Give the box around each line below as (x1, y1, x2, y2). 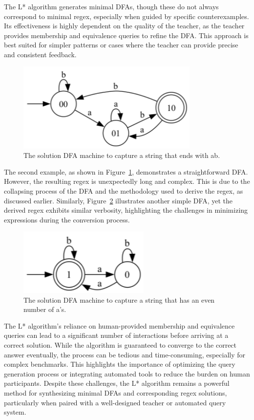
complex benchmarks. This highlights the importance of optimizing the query (4, 359, 235, 369)
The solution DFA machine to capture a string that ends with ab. (23, 150, 220, 160)
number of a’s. (23, 304, 66, 314)
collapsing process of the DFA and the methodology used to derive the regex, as (4, 186, 243, 196)
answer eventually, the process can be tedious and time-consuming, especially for (4, 349, 246, 359)
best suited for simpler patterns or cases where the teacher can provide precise (4, 40, 238, 50)
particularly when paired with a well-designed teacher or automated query (4, 397, 226, 407)
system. (4, 407, 26, 417)
